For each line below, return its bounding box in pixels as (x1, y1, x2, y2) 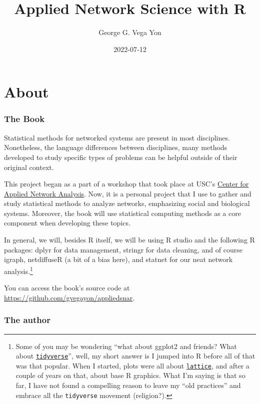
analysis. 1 (4, 264, 33, 276)
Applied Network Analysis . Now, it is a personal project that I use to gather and (4, 188, 251, 198)
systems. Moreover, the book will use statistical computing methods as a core (4, 207, 241, 218)
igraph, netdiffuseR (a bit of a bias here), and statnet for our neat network (4, 254, 233, 264)
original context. (4, 161, 54, 172)
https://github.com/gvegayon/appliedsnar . (4, 292, 135, 302)
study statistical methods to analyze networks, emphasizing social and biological (4, 198, 250, 208)
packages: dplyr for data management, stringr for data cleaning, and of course (4, 244, 242, 254)
